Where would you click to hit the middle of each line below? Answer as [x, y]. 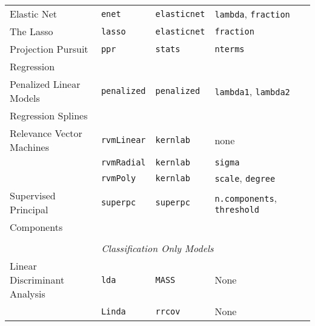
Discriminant [37, 280]
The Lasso [31, 31]
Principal [29, 209]
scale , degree [245, 178]
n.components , [246, 198]
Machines [29, 147]
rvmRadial [123, 162]
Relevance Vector [46, 133]
